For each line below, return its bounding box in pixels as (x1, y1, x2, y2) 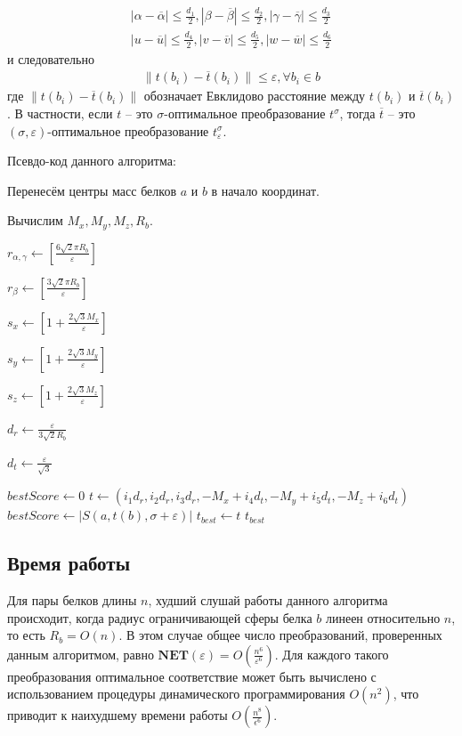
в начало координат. (211, 181, 320, 199)
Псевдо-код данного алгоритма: (7, 151, 176, 170)
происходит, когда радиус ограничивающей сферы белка (7, 608, 312, 627)
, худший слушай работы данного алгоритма (148, 591, 388, 610)
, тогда (339, 104, 376, 123)
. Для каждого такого (274, 644, 389, 663)
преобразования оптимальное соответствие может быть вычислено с (7, 667, 377, 685)
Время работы (7, 549, 131, 577)
